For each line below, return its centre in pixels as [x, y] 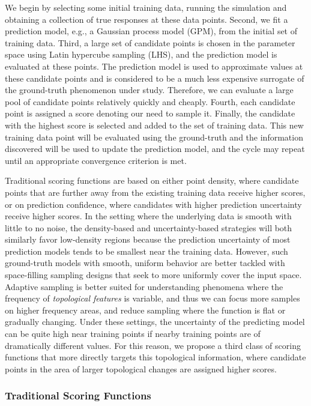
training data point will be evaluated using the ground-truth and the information [154, 137]
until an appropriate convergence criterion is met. [96, 160]
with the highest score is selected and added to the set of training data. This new [154, 125]
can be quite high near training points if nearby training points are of [133, 334]
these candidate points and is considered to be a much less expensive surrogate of [155, 78]
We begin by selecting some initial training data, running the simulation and [146, 7]
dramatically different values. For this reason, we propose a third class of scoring [153, 345]
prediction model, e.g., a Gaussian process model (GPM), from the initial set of [151, 31]
